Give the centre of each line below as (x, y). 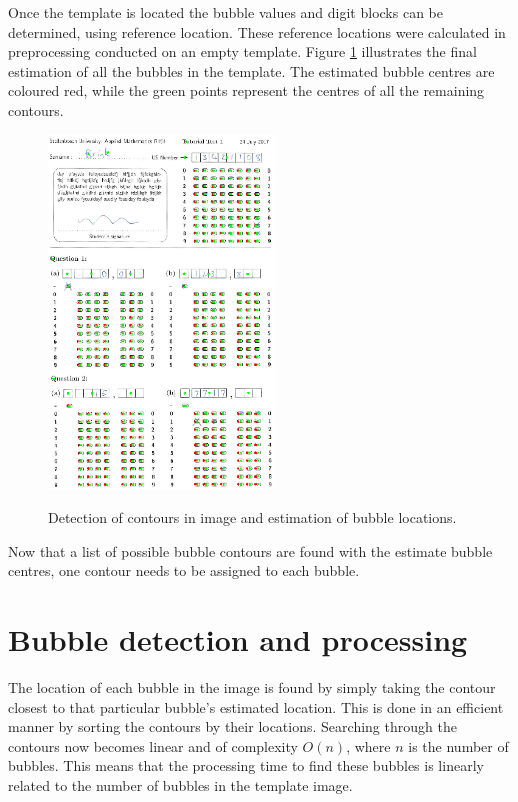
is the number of (458, 745)
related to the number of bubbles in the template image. (180, 785)
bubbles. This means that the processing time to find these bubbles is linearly (246, 765)
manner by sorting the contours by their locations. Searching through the (232, 726)
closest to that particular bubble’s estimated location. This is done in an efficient (256, 706)
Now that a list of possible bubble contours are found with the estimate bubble (250, 550)
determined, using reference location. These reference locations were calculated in (257, 31)
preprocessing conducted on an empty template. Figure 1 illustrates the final (242, 51)
